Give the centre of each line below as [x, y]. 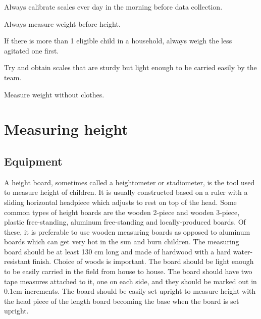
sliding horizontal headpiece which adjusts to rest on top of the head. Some [120, 202]
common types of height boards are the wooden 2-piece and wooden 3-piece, [122, 212]
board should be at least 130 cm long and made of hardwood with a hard [118, 251]
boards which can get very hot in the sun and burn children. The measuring [122, 242]
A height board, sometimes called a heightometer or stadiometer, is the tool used [129, 182]
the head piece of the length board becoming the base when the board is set [122, 301]
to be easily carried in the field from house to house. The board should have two [128, 271]
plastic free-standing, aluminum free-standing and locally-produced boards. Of [125, 222]
